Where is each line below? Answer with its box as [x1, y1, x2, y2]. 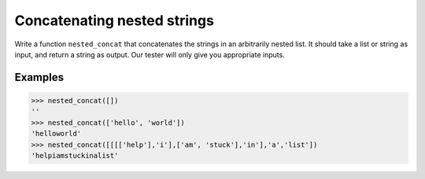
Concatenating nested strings [14, 12, 214, 29]
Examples [14, 71, 65, 84]
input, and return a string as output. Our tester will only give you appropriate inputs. [14, 49, 285, 59]
